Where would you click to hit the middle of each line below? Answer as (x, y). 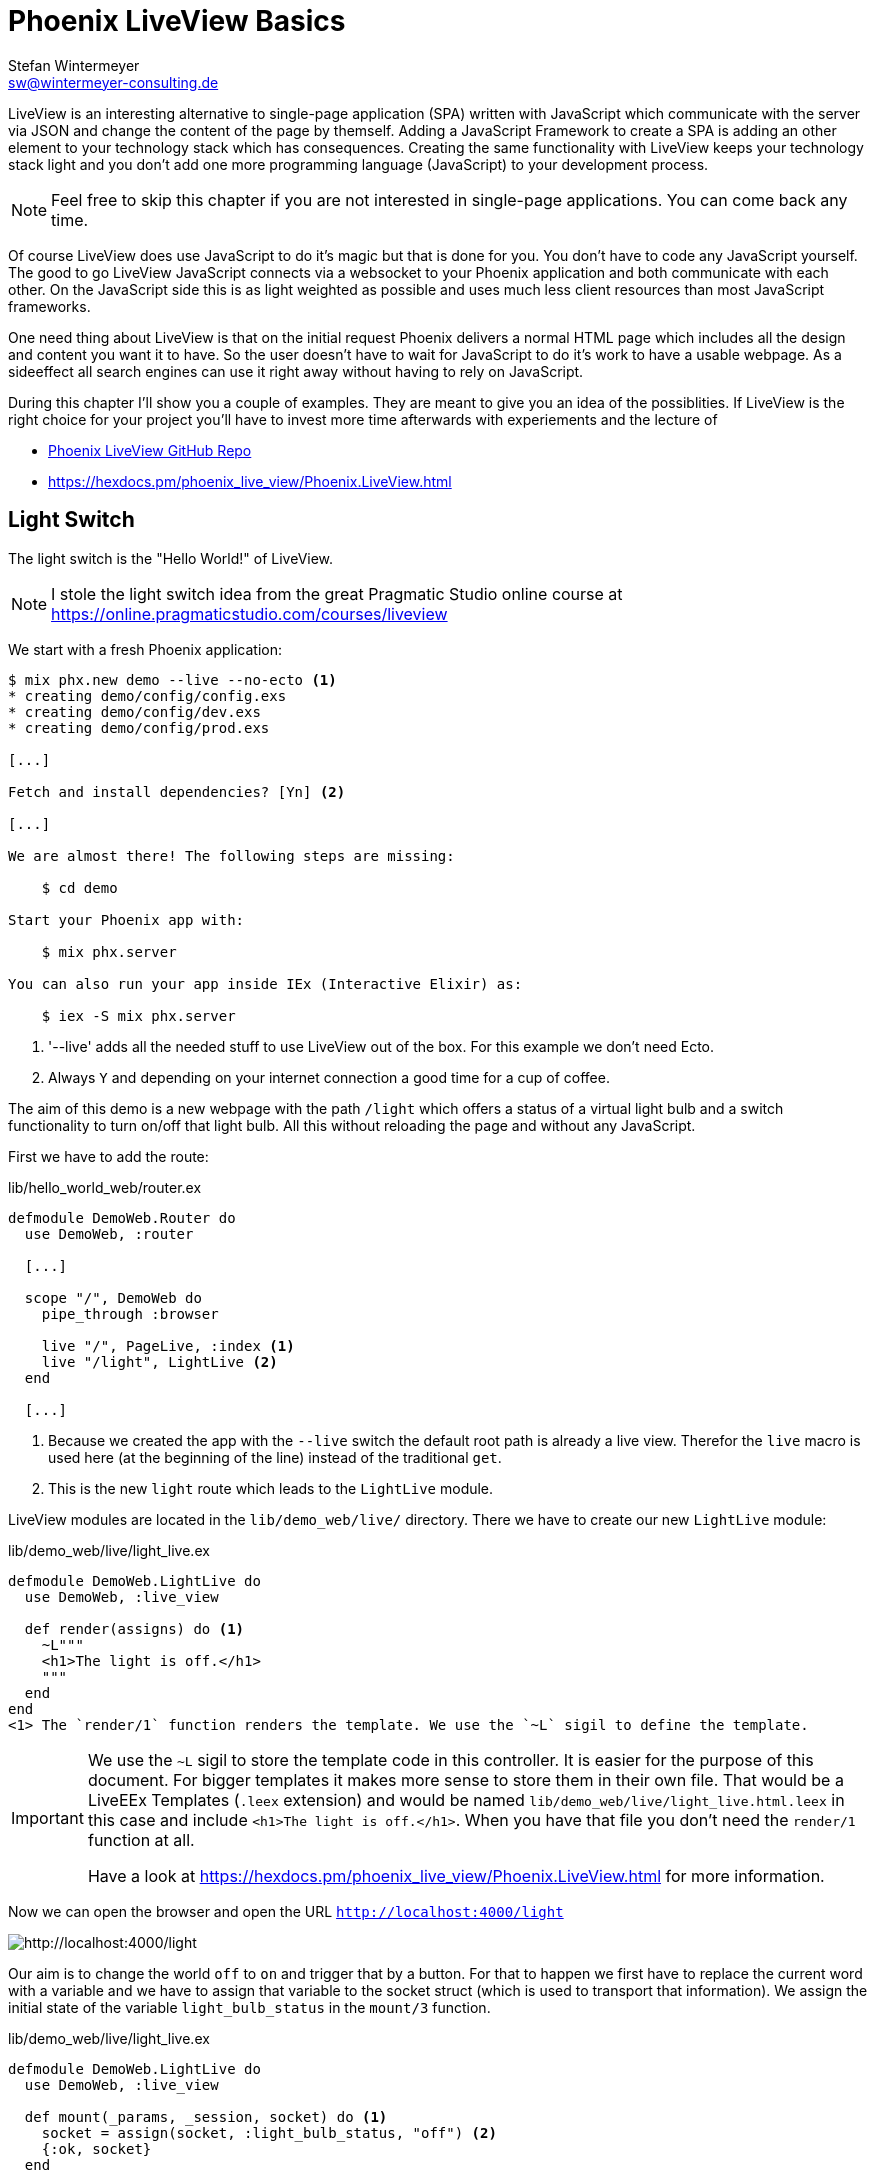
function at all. (141, 1839)
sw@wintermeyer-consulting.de (113, 82)
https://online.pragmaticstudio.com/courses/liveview (249, 613)
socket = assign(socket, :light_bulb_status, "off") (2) (269, 2132)
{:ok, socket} (96, 2148)
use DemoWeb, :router (109, 1233)
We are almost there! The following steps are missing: (231, 855)
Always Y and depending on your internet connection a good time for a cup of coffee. (329, 1077)
